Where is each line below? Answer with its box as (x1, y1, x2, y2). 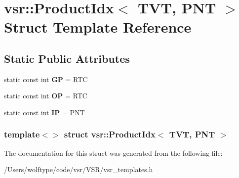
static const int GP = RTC (4, 74, 88, 84)
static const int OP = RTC (4, 90, 87, 101)
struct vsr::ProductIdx (64, 128, 156, 140)
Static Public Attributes (4, 50, 130, 66)
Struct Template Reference (4, 17, 192, 37)
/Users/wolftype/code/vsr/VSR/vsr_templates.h (4, 164, 153, 175)
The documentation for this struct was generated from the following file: (4, 147, 223, 158)
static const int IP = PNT (4, 107, 85, 117)
